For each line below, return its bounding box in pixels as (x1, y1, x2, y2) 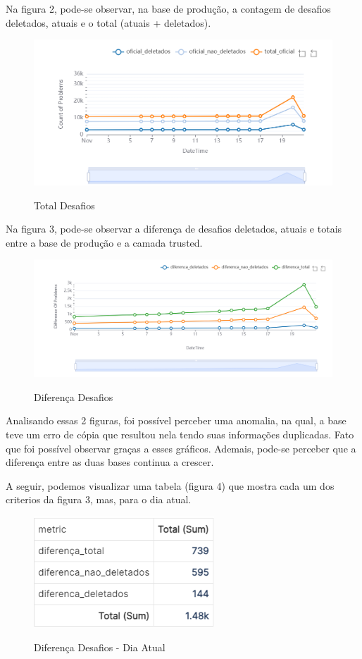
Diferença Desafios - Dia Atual (34, 639, 166, 654)
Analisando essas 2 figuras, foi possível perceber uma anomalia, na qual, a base (6, 413, 347, 428)
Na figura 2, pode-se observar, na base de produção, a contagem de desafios (6, 1, 331, 16)
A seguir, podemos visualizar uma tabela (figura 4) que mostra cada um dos (6, 478, 335, 493)
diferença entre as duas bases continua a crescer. (6, 455, 214, 469)
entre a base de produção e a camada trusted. (6, 235, 203, 250)
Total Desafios (34, 197, 95, 212)
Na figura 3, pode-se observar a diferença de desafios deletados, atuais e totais (6, 221, 342, 236)
